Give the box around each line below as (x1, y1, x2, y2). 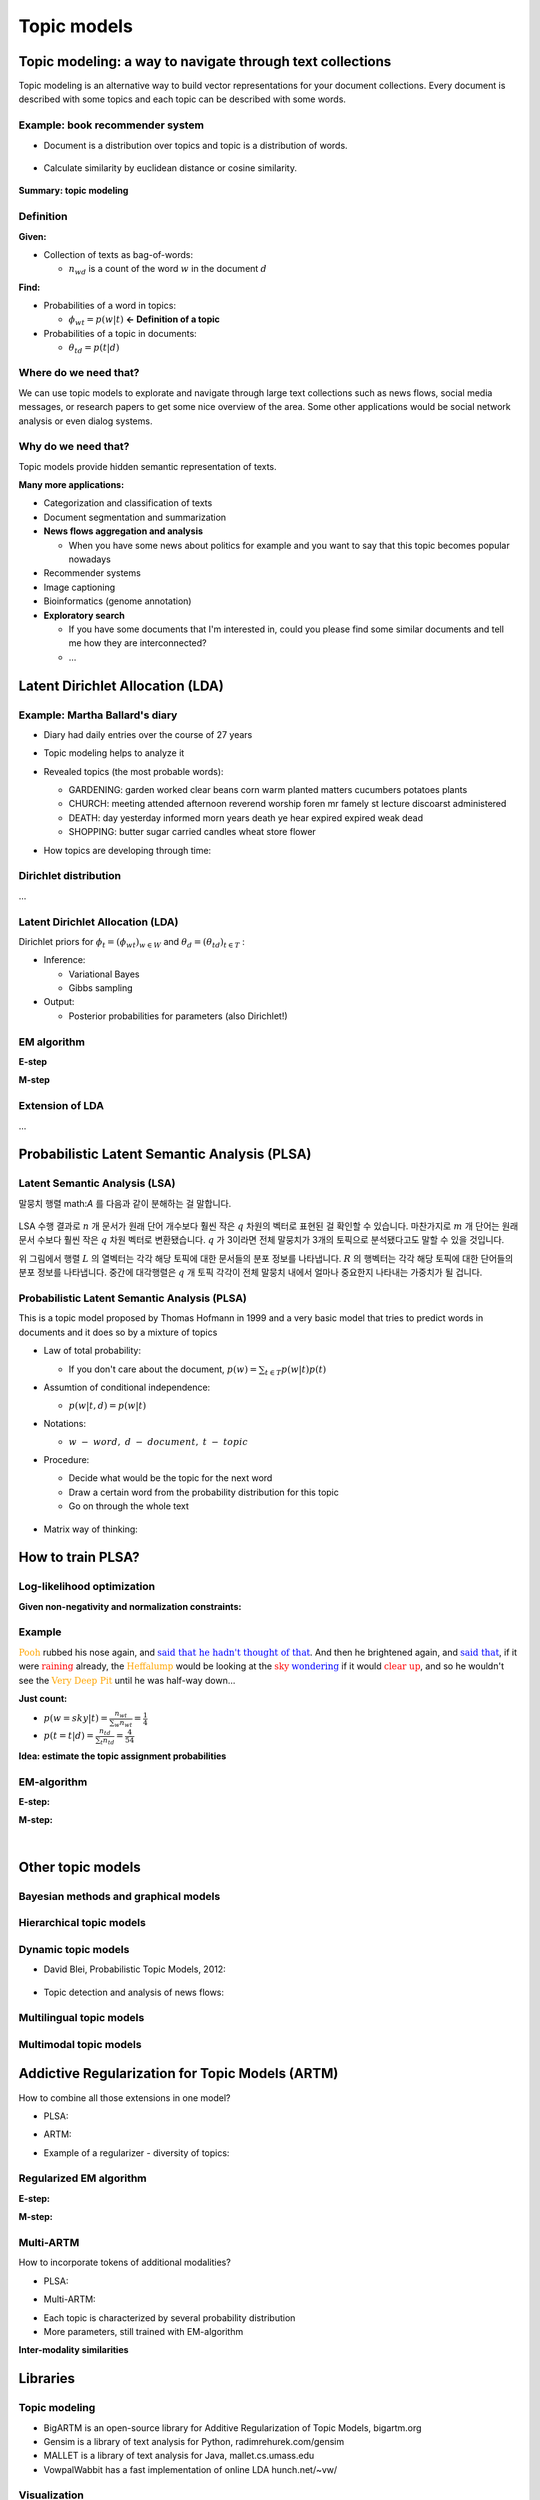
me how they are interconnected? (68, 637, 207, 649)
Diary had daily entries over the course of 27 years (43, 728, 253, 740)
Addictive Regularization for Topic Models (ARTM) (18, 2065, 339, 2082)
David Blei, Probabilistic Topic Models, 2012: (43, 1963, 226, 1975)
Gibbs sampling (68, 982, 134, 994)
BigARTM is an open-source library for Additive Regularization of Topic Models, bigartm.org (43, 2421, 422, 2434)
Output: (43, 996, 75, 1008)
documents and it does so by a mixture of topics (18, 1326, 218, 1338)
